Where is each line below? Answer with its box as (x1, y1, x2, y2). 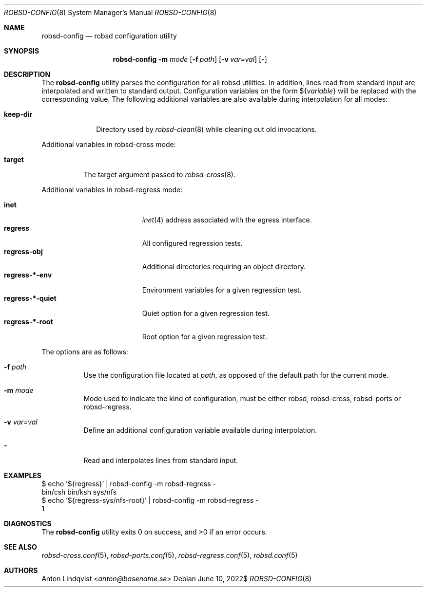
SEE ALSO (4, 543, 37, 551)
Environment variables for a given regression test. (142, 286, 302, 294)
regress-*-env (4, 271, 52, 279)
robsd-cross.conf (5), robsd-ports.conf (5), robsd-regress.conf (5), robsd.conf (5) (41, 551, 298, 559)
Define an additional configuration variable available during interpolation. (83, 426, 317, 434)
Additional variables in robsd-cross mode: (41, 140, 176, 148)
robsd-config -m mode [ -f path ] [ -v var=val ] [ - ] (113, 55, 267, 63)
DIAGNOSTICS (4, 519, 52, 528)
